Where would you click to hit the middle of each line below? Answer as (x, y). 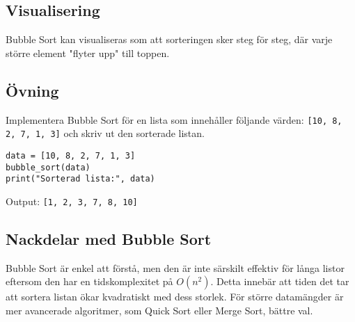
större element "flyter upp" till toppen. (88, 53)
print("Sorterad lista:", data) (80, 179)
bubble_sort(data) (48, 167)
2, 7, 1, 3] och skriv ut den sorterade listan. (105, 133)
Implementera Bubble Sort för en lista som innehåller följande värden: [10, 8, (174, 119)
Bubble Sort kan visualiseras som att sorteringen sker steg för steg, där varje (169, 39)
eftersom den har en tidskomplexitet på (89, 281)
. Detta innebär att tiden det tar (280, 281)
